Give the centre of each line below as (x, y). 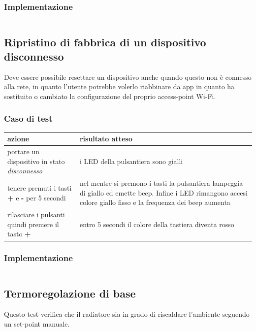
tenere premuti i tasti (40, 187)
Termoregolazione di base (70, 293)
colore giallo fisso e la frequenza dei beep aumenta (155, 202)
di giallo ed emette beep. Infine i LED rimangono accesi (163, 192)
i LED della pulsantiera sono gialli (131, 161)
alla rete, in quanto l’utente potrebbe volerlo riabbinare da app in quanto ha (119, 86)
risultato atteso (106, 139)
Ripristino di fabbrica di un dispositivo (105, 42)
